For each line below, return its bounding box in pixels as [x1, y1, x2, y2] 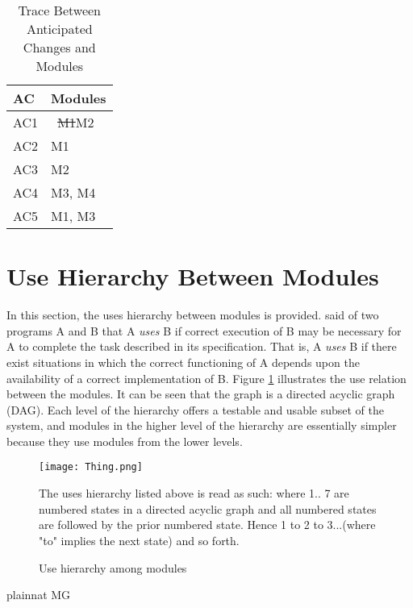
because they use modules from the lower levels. [6, 432, 243, 449]
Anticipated [26, 19, 93, 38]
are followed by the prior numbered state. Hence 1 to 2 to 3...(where [39, 516, 376, 533]
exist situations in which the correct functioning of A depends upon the [6, 353, 360, 370]
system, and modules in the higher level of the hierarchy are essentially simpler [6, 417, 397, 434]
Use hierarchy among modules [39, 559, 187, 576]
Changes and [23, 38, 96, 56]
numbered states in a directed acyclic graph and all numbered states [39, 500, 377, 517]
